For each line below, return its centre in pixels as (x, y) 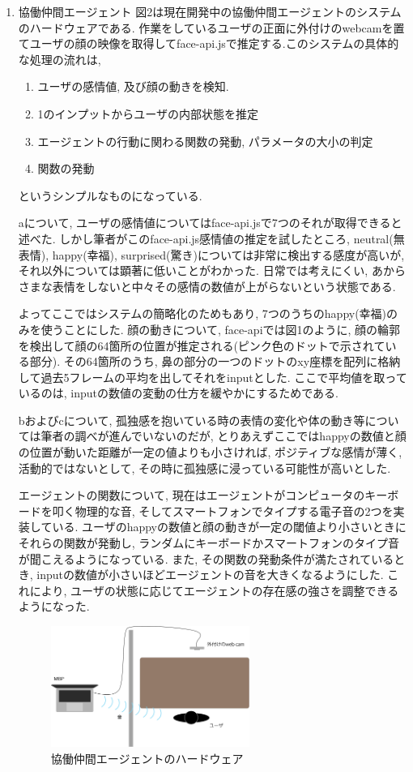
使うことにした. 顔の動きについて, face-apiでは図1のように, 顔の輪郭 (221, 329)
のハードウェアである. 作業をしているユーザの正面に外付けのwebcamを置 (211, 27)
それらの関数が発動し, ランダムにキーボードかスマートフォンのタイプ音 (209, 543)
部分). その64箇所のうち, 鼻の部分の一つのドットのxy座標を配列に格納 (215, 361)
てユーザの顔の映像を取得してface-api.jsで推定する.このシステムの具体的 (209, 43)
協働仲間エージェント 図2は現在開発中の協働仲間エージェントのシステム (210, 11)
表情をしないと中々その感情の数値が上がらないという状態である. (224, 286)
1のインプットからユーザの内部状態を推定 (148, 113)
